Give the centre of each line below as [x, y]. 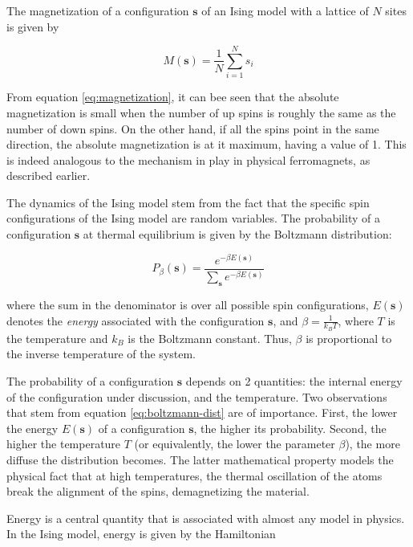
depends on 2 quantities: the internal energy [294, 381]
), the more [373, 444]
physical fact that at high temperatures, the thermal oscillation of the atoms [194, 475]
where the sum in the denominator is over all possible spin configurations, [188, 304]
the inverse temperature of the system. [101, 354]
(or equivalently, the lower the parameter [235, 444]
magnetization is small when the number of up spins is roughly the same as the [201, 112]
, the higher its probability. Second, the [290, 428]
